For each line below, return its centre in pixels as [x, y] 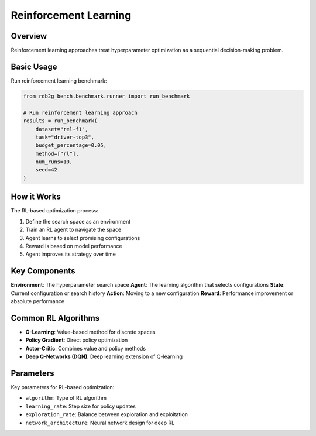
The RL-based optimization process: [55, 211]
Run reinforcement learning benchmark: [59, 80]
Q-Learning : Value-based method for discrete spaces [90, 332]
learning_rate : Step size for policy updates [80, 406]
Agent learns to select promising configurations [83, 238]
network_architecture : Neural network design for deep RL [100, 423]
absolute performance [37, 301]
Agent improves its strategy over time [71, 254]
